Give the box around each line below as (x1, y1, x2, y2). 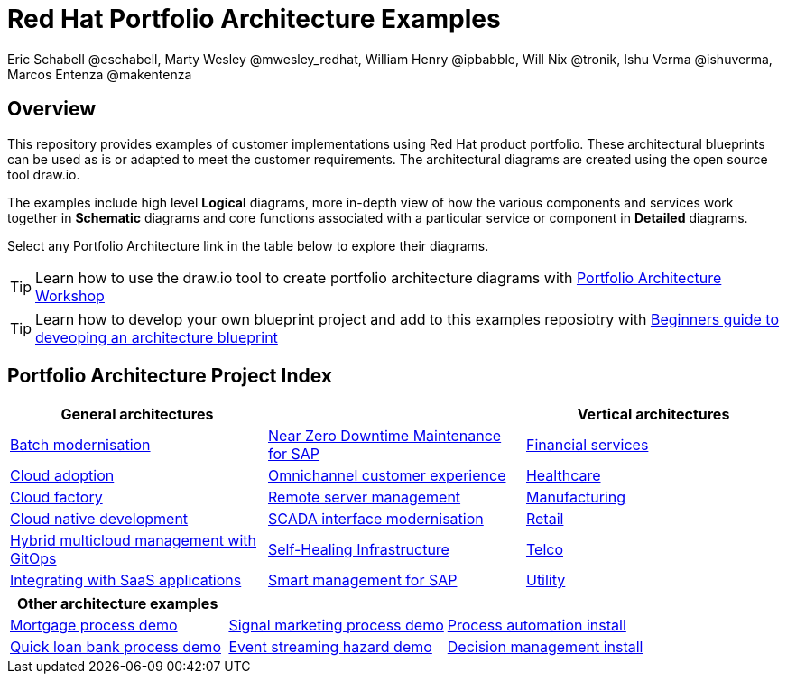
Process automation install (447, 616, 626, 635)
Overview (7, 97, 97, 121)
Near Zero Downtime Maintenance (267, 427, 502, 446)
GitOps (10, 549, 57, 568)
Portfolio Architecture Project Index (7, 364, 333, 388)
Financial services (525, 436, 649, 455)
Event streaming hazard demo (228, 638, 432, 657)
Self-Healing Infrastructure (267, 540, 449, 559)
